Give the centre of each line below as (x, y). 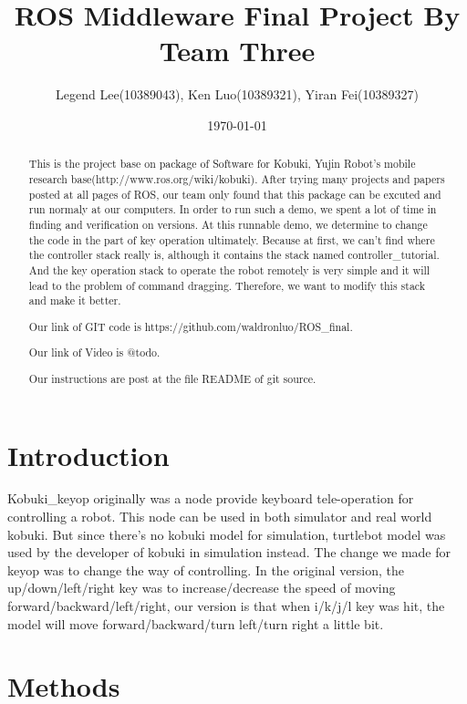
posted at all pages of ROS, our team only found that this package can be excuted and (235, 194)
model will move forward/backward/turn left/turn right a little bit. (196, 623)
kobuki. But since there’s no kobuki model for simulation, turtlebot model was (227, 534)
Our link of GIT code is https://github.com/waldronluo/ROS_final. (191, 326)
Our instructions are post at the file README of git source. (172, 378)
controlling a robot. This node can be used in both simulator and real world (220, 517)
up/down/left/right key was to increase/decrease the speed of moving (202, 588)
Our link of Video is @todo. (94, 352)
